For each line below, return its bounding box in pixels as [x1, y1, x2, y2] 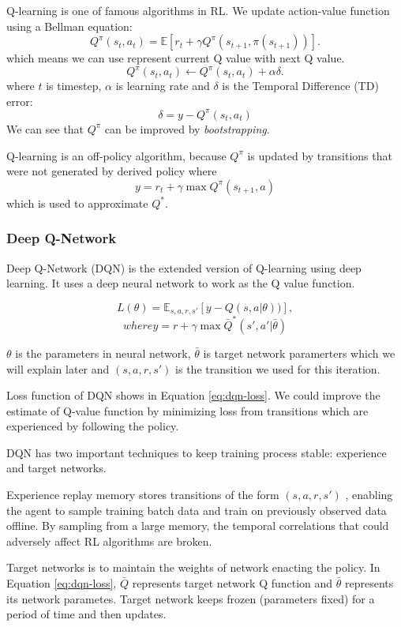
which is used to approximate [6, 194, 148, 211]
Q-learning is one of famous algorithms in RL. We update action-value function [6, 2, 390, 18]
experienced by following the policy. [6, 418, 179, 434]
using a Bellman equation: [6, 17, 133, 34]
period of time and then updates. [6, 606, 167, 622]
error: [6, 92, 33, 109]
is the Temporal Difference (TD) [222, 77, 379, 94]
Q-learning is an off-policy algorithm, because [6, 147, 227, 163]
